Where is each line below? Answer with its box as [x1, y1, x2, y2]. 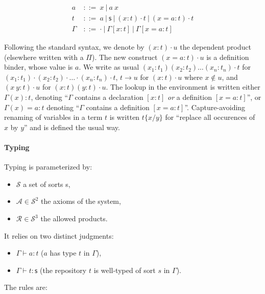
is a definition [206, 51, 249, 62]
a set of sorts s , [23, 178, 70, 189]
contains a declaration [75, 92, 143, 102]
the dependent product [180, 41, 251, 52]
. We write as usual [79, 61, 139, 72]
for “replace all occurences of [165, 112, 255, 122]
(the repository [40, 264, 87, 275]
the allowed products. [40, 213, 108, 224]
